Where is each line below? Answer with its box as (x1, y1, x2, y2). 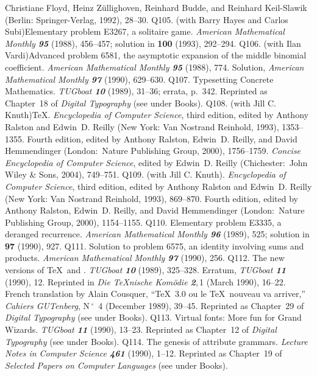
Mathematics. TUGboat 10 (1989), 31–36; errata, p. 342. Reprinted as (5, 85, 268, 97)
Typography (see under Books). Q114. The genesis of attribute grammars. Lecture (5, 335, 308, 347)
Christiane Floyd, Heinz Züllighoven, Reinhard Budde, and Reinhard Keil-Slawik (5, 1, 307, 13)
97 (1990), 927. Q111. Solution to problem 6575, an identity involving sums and (5, 239, 304, 252)
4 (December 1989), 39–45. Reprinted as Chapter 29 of (98, 299, 304, 312)
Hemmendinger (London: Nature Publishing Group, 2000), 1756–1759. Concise (5, 144, 301, 157)
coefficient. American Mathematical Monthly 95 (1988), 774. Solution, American (5, 60, 304, 73)
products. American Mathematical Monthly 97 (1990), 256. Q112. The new (5, 251, 285, 264)
